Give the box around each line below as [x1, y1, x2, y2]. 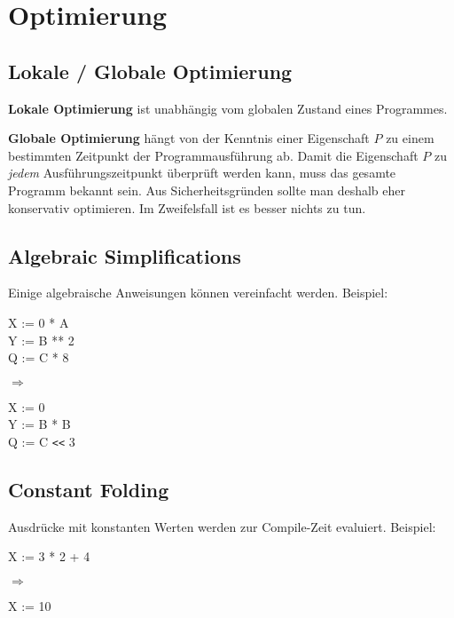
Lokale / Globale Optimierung [8, 57, 293, 84]
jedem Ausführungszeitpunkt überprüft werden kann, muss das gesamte [8, 163, 396, 182]
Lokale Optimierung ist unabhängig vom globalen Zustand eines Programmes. [8, 99, 448, 117]
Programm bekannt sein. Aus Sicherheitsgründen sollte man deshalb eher [8, 180, 406, 199]
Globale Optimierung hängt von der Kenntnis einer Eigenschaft [8, 129, 370, 147]
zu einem [386, 129, 434, 147]
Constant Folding [8, 475, 169, 503]
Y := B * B [8, 415, 71, 433]
